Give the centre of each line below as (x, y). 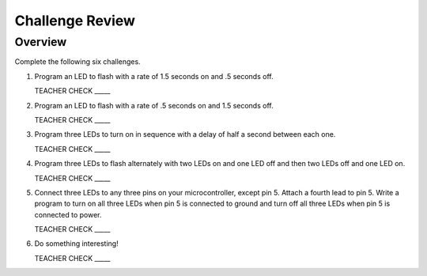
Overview (41, 42)
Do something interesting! (76, 244)
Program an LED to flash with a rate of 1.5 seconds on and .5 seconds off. (154, 76)
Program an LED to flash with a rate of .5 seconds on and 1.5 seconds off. (154, 105)
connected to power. (68, 214)
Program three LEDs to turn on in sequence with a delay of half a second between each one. (185, 134)
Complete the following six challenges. (78, 62)
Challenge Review (75, 21)
